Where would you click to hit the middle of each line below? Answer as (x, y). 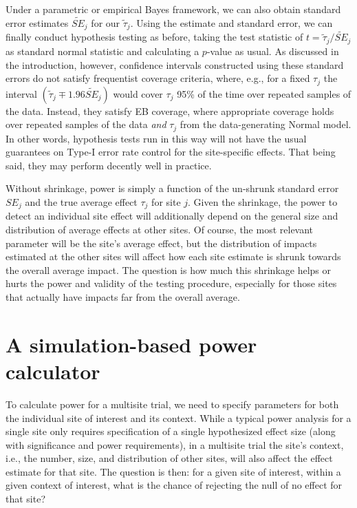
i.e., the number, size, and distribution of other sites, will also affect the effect (169, 458)
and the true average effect (81, 202)
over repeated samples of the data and (86, 124)
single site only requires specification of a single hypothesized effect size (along (171, 431)
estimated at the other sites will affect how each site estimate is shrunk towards (173, 256)
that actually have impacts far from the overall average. (123, 297)
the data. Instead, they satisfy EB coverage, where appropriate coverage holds (170, 110)
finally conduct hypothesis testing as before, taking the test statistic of (154, 37)
